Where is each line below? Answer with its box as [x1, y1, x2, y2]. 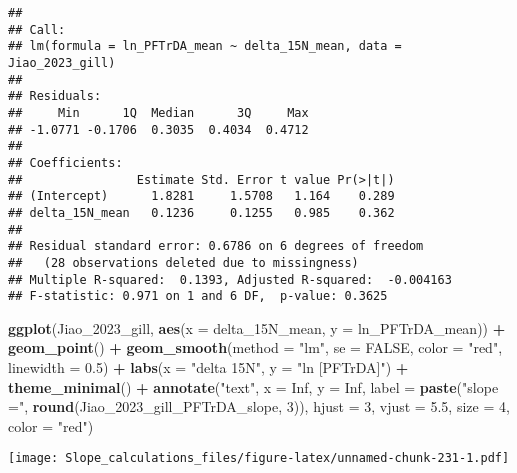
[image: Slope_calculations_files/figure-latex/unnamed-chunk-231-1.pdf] [8, 451, 510, 466]
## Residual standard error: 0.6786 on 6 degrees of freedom [8, 239, 424, 254]
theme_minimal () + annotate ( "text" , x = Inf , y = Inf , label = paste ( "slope [8, 376, 499, 397]
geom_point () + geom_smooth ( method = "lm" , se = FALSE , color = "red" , [8, 337, 503, 358]
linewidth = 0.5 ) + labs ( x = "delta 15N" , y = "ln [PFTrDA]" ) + [8, 357, 409, 377]
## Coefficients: [8, 155, 123, 170]
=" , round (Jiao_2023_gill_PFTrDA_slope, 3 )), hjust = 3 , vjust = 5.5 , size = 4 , [8, 396, 510, 417]
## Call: [8, 22, 66, 37]
